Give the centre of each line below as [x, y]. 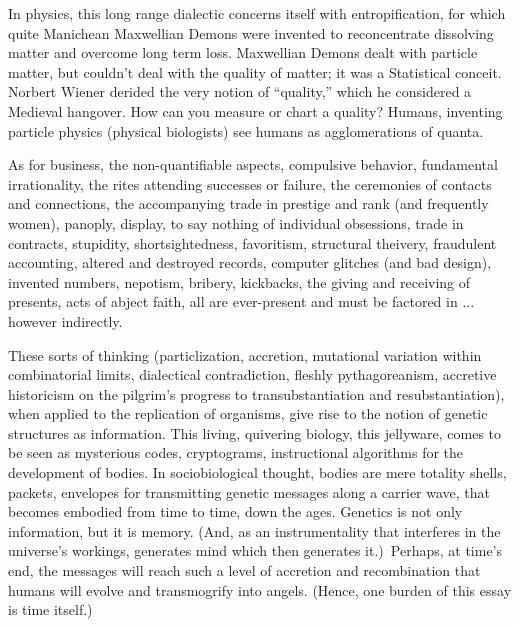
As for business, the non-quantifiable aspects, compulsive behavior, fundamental [253, 164]
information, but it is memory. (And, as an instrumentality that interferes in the [254, 530]
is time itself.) [50, 609]
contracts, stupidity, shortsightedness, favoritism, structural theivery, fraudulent [252, 242]
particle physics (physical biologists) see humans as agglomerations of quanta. [246, 130]
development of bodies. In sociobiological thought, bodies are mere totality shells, [257, 472]
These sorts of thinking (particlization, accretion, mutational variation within [245, 354]
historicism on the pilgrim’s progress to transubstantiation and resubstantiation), [256, 393]
